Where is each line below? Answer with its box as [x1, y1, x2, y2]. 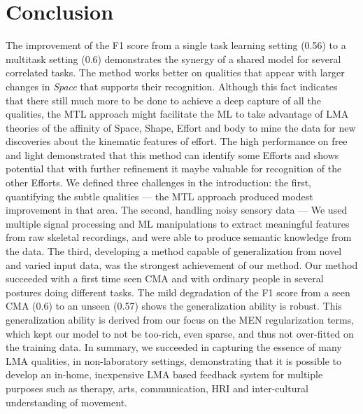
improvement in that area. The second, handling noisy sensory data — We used [6, 202, 348, 217]
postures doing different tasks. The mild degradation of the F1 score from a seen [6, 284, 350, 299]
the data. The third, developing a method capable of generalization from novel [6, 244, 342, 258]
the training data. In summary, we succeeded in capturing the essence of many [6, 340, 342, 354]
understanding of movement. [6, 394, 127, 409]
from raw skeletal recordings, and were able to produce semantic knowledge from [6, 230, 352, 244]
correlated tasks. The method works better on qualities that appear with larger [6, 65, 345, 80]
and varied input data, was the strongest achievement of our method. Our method [6, 257, 358, 272]
